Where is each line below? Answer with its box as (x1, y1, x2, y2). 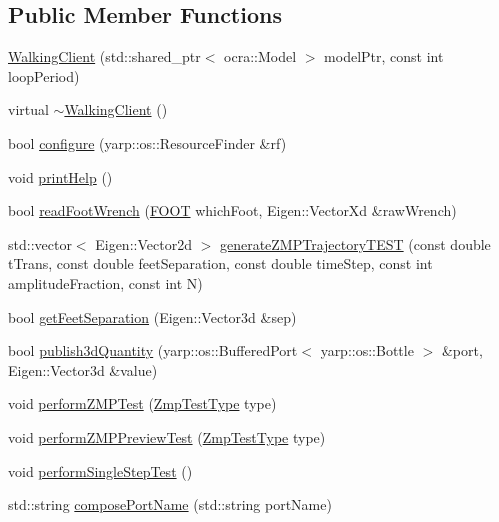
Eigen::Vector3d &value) (8, 359, 158, 380)
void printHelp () (8, 166, 113, 187)
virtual (8, 99, 49, 120)
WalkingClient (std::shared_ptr (8, 46, 201, 67)
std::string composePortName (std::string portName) (8, 494, 332, 515)
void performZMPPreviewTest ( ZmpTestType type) (8, 426, 326, 447)
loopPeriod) (8, 65, 80, 86)
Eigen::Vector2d (95, 233, 192, 254)
